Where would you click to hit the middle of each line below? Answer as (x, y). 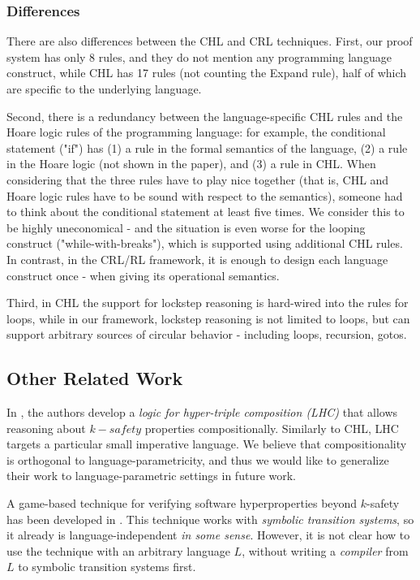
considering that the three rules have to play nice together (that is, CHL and (198, 179)
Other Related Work (95, 378)
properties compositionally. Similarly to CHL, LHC (272, 428)
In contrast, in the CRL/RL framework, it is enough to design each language (197, 259)
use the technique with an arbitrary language (118, 550)
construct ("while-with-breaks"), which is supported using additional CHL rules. (205, 243)
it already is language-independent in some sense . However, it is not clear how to (208, 535)
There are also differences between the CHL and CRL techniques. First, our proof (210, 41)
